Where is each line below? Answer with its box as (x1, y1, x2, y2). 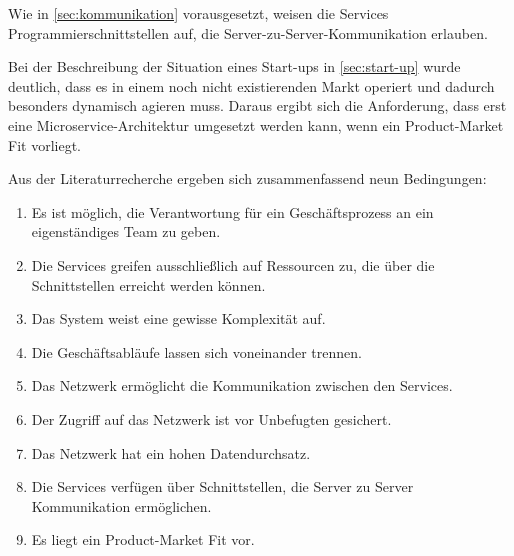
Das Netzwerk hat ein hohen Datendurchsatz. (31, 442, 311, 463)
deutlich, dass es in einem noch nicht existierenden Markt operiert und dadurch (8, 75, 495, 96)
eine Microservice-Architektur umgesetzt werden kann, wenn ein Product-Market (8, 114, 504, 135)
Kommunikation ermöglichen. (31, 495, 212, 516)
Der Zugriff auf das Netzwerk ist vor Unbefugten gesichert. (31, 408, 392, 429)
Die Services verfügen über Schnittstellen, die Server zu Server (31, 476, 414, 497)
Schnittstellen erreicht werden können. (31, 274, 266, 295)
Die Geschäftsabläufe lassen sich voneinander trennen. (31, 341, 362, 362)
